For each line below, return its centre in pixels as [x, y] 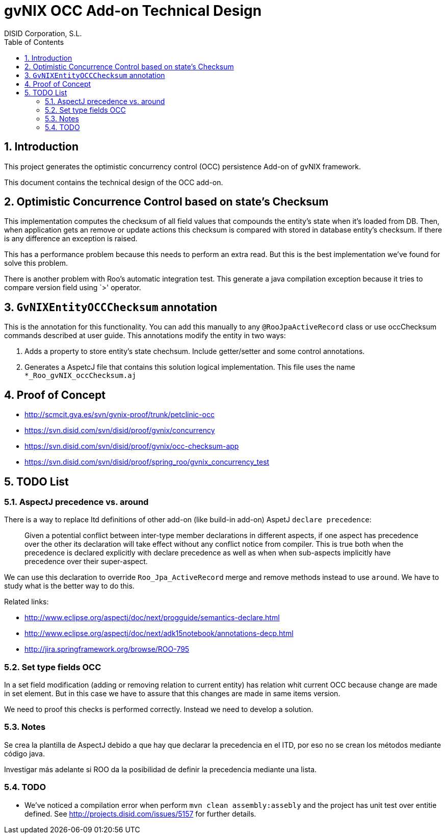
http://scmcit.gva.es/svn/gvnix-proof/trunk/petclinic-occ [120, 415]
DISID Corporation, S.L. [43, 33]
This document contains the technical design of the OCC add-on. [114, 182]
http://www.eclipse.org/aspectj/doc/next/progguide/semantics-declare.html [152, 618]
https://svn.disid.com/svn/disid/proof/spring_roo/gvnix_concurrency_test [147, 462]
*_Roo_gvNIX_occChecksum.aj [81, 376]
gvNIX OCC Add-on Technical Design [133, 11]
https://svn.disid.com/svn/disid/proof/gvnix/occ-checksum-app [132, 446]
